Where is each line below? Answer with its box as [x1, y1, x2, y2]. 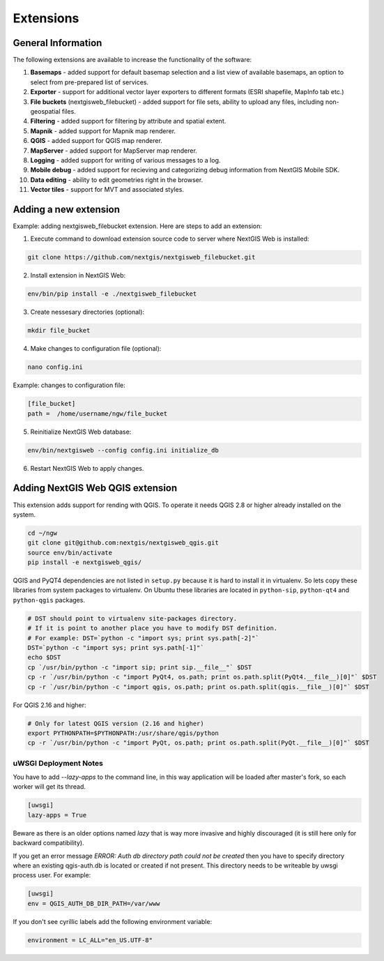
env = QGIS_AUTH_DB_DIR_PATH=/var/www [27, 900, 160, 907]
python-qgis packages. [13, 596, 85, 604]
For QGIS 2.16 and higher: [13, 701, 86, 709]
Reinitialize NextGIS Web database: [30, 427, 132, 436]
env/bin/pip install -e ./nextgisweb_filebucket [27, 290, 197, 298]
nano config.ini [27, 363, 84, 371]
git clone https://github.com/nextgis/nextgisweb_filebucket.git [27, 253, 256, 262]
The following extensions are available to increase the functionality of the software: [13, 56, 252, 64]
